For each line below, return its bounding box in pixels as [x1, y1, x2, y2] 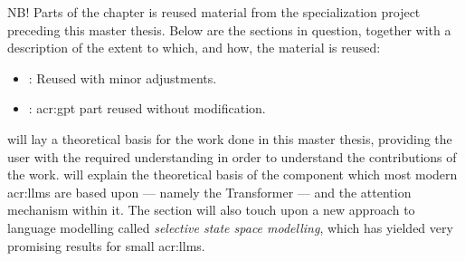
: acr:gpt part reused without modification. [28, 99, 266, 118]
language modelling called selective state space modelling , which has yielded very [7, 217, 453, 237]
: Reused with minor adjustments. [28, 68, 217, 87]
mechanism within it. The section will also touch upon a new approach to [7, 200, 415, 219]
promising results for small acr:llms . [7, 236, 205, 255]
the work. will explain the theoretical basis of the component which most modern [7, 165, 458, 184]
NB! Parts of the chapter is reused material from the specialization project [7, 3, 421, 21]
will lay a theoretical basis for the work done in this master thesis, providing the [7, 129, 452, 148]
